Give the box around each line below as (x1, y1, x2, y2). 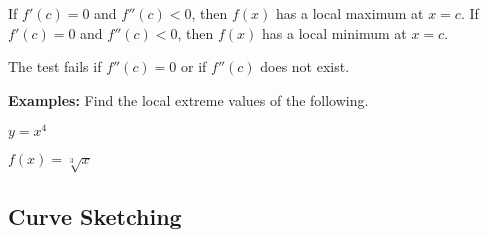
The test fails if (8, 56, 102, 77)
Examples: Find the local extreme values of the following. (8, 89, 369, 110)
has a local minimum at (262, 22, 407, 43)
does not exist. (260, 56, 350, 77)
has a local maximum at (276, 3, 424, 23)
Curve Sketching (8, 200, 182, 231)
